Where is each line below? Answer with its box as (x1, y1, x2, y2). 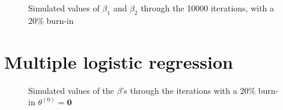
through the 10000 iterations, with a (141, 2, 275, 14)
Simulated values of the (28, 84, 114, 96)
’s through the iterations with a (121, 84, 237, 96)
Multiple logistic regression (4, 49, 233, 74)
